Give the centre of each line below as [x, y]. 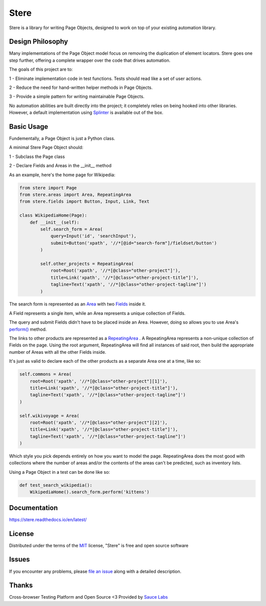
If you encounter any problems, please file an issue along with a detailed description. [95, 571]
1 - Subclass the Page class [37, 156]
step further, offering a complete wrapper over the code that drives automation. [90, 60]
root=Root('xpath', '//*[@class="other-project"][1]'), [99, 381]
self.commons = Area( [46, 374]
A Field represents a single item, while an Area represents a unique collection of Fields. [97, 313]
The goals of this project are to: [41, 70]
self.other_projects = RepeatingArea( [87, 264]
